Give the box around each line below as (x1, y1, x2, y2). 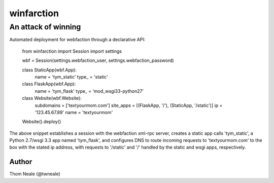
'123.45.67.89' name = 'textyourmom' (35, 109, 113, 115)
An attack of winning (9, 22, 81, 31)
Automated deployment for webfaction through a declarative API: (9, 36, 146, 43)
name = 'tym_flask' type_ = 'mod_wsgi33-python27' (35, 88, 144, 94)
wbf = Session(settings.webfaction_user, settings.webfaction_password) (22, 57, 175, 63)
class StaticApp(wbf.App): (22, 66, 77, 73)
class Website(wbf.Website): (22, 95, 82, 101)
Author (9, 158, 32, 166)
